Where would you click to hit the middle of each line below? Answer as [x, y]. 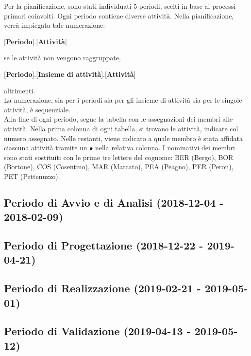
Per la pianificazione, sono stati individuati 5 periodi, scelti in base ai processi [120, 6]
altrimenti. [20, 90]
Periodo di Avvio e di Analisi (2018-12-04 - [114, 202]
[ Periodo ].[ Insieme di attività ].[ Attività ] [70, 74]
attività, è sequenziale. [37, 109]
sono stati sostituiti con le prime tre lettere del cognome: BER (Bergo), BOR [119, 157]
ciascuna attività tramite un [46, 148]
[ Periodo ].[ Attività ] [35, 41]
